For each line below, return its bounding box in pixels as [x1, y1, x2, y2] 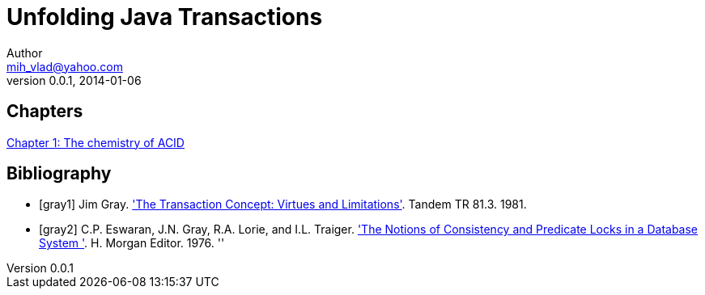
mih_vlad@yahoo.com [6, 59, 123, 74]
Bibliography [6, 163, 112, 184]
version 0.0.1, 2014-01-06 [6, 73, 142, 87]
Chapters [6, 101, 83, 122]
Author [6, 45, 43, 60]
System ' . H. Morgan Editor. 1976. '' [39, 236, 225, 251]
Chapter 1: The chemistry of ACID [6, 135, 185, 150]
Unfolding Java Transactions [6, 3, 323, 31]
